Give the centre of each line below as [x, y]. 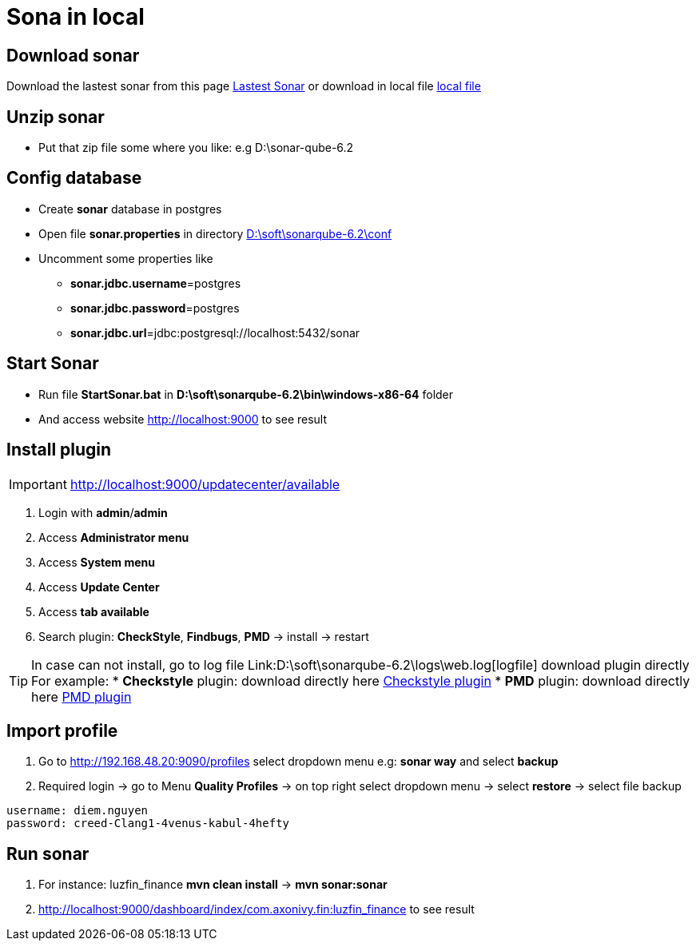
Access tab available [94, 611]
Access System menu [97, 562]
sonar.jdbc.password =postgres [155, 308]
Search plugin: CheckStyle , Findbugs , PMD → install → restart [204, 636]
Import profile [62, 730]
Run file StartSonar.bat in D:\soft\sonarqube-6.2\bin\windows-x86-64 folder [246, 394]
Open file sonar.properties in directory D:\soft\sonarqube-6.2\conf [215, 233]
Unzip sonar [56, 117]
